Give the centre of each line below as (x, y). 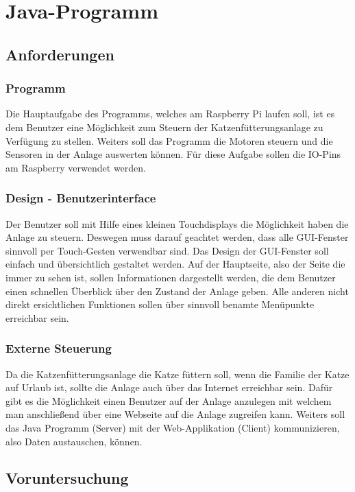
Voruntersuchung (67, 478)
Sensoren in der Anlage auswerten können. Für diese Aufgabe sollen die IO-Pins (173, 154)
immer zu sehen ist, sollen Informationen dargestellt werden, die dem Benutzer (171, 277)
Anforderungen (60, 54)
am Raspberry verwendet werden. (76, 167)
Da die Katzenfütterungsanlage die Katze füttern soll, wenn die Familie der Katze (177, 374)
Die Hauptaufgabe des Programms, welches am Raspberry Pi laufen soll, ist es (170, 114)
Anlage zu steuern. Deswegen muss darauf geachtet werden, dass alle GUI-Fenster (177, 237)
